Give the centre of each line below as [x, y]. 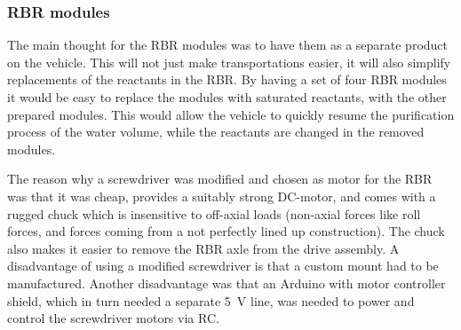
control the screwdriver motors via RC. [113, 318]
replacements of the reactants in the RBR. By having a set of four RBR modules [227, 79]
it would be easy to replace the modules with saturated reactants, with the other [227, 97]
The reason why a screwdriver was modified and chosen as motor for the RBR [220, 179]
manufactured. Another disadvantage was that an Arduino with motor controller [227, 283]
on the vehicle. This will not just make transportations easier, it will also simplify [229, 62]
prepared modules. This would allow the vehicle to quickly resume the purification [231, 114]
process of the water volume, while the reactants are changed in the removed [216, 132]
